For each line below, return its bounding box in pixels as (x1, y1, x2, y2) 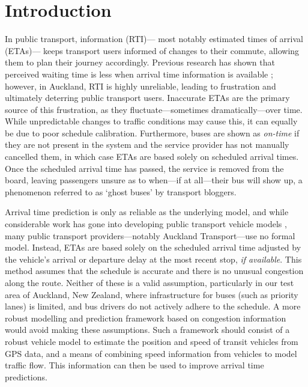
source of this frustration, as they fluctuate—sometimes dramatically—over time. (5, 103, 303, 115)
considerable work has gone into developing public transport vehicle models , (5, 218, 287, 230)
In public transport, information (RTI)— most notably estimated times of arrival (5, 32, 303, 45)
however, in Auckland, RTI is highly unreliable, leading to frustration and (5, 79, 276, 92)
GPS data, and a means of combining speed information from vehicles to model (5, 347, 297, 359)
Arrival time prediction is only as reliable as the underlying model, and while (5, 206, 289, 218)
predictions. (5, 370, 47, 383)
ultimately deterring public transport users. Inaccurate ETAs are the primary (5, 91, 290, 104)
